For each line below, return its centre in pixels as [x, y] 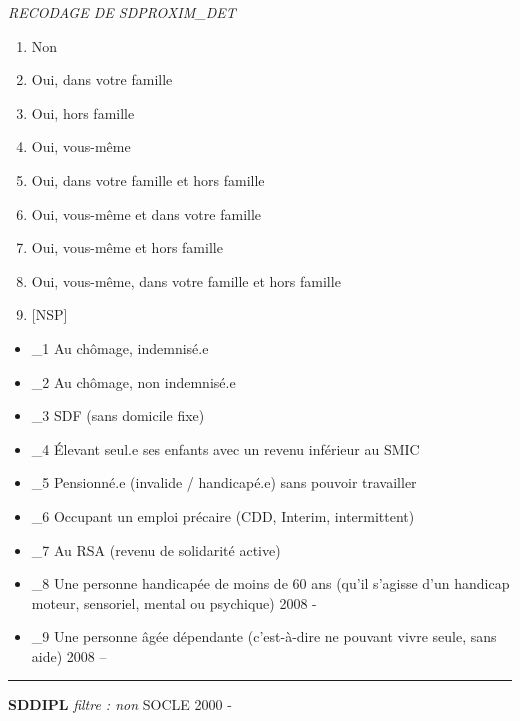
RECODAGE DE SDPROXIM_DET [122, 12]
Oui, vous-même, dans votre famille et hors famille [186, 280]
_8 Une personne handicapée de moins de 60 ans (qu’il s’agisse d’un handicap [270, 583]
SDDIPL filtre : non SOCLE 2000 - [120, 704]
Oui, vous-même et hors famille [127, 247]
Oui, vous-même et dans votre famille [146, 213]
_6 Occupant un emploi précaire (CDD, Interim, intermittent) [223, 515]
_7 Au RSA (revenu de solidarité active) [156, 549]
